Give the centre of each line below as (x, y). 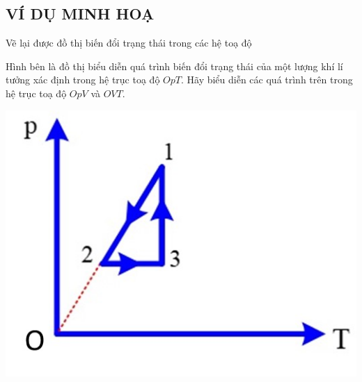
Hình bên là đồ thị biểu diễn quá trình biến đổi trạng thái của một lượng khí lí (174, 66)
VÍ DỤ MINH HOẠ (80, 14)
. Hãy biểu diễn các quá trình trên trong (267, 80)
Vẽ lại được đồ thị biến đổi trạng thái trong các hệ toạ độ (129, 43)
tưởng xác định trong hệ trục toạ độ (83, 80)
